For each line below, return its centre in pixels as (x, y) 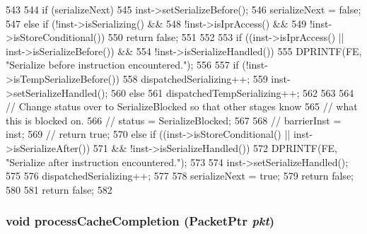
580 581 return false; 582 (59, 189)
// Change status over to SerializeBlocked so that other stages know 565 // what (182, 106)
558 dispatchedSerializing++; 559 (195, 78)
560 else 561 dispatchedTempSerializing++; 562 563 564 (233, 92)
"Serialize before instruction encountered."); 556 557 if (122, 65)
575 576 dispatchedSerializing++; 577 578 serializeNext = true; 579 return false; (180, 176)
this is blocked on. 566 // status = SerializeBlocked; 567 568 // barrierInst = (174, 120)
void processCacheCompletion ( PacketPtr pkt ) (140, 221)
